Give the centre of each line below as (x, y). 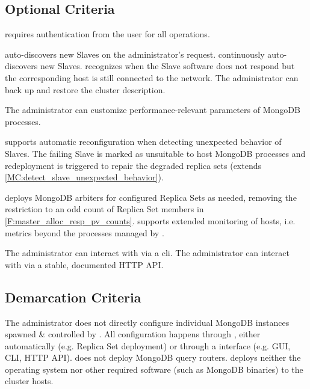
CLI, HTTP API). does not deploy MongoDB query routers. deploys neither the (153, 357)
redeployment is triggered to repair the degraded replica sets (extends (133, 165)
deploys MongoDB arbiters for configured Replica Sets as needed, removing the (151, 197)
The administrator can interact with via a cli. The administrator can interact (147, 253)
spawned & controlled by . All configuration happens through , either (133, 334)
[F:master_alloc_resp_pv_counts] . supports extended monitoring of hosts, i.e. (150, 220)
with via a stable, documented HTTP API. (84, 264)
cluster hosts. (29, 381)
